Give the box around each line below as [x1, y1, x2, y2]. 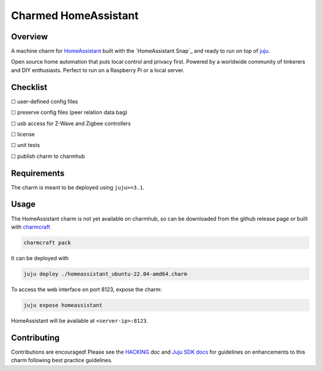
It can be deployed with [11, 254, 69, 261]
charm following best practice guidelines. [11, 357, 113, 364]
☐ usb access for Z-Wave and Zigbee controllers [11, 120, 131, 127]
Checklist [11, 82, 48, 92]
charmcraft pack [23, 239, 72, 246]
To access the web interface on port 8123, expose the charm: [11, 286, 162, 293]
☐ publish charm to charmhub [11, 152, 85, 160]
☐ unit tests [11, 142, 40, 149]
